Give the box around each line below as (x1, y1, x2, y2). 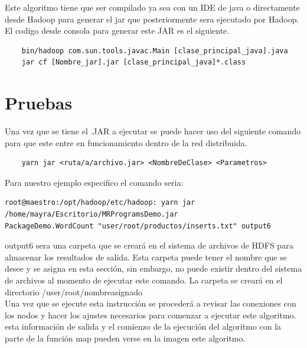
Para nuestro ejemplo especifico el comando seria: (5, 176, 184, 188)
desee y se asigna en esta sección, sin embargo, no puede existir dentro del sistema (5, 262, 302, 275)
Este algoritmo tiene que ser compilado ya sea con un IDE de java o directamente (5, 1, 300, 13)
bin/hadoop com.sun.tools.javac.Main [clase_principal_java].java (21, 46, 288, 55)
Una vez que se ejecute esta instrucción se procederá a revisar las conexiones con (5, 297, 296, 310)
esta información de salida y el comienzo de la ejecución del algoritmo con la (5, 320, 282, 333)
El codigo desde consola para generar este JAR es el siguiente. (5, 24, 230, 37)
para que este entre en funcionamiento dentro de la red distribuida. (5, 136, 247, 149)
